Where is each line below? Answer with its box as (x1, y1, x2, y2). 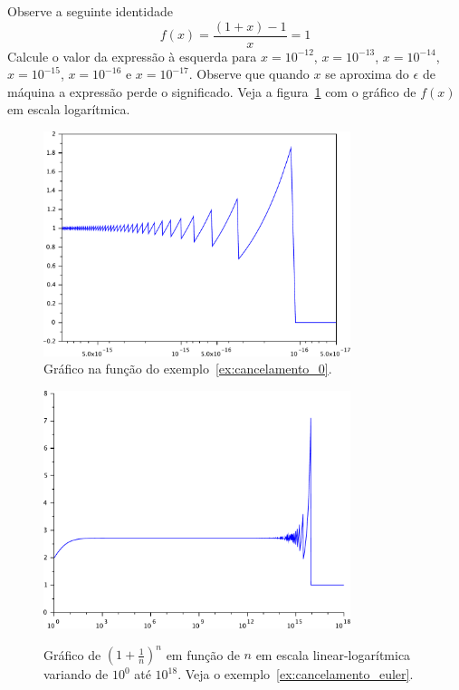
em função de (166, 645, 240, 664)
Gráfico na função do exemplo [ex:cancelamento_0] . (43, 359, 332, 378)
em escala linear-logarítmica (255, 645, 411, 664)
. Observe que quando (188, 64, 310, 83)
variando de (43, 665, 109, 684)
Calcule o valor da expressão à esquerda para (7, 46, 257, 65)
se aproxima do (325, 64, 409, 83)
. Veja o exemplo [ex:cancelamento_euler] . (177, 665, 414, 684)
